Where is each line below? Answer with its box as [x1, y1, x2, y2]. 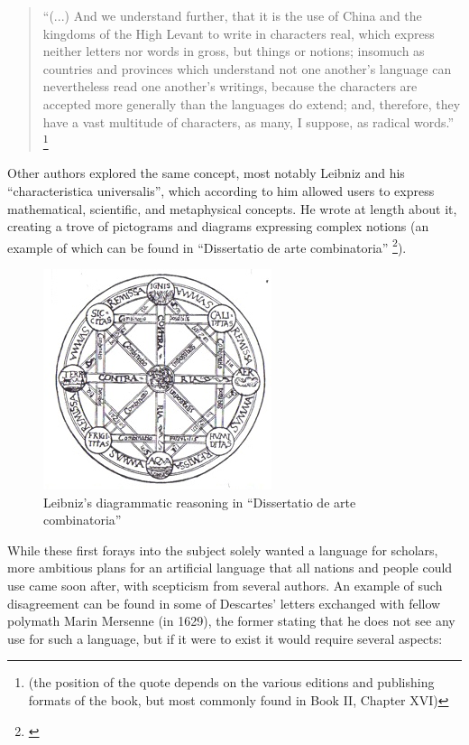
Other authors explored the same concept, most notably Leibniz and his [7, 163, 405, 182]
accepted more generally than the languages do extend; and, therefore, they [42, 94, 461, 113]
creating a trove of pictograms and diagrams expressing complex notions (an [7, 217, 429, 236]
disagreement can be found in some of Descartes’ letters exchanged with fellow [7, 593, 441, 612]
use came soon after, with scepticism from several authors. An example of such [7, 576, 443, 594]
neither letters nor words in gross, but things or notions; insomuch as [42, 42, 425, 61]
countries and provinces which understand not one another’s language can [42, 59, 452, 78]
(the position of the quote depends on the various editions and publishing [28, 673, 435, 692]
